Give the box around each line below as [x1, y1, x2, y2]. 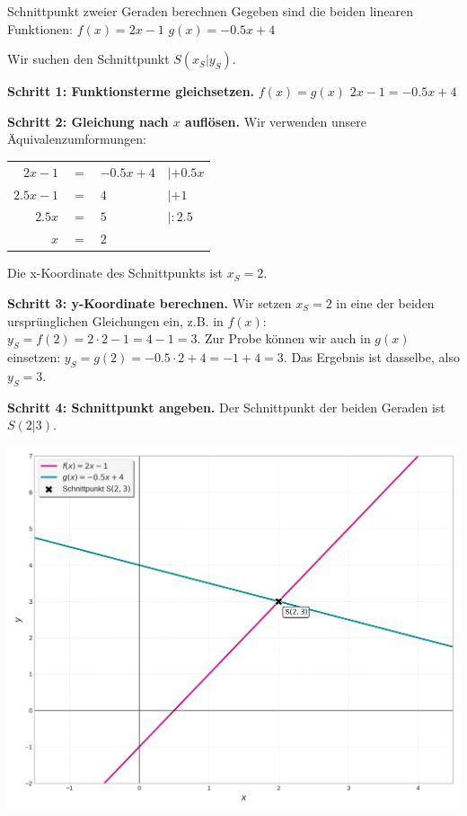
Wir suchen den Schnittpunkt [7, 49, 170, 68]
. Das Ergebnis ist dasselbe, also [283, 347, 460, 366]
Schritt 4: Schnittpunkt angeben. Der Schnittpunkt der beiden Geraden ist [7, 397, 445, 416]
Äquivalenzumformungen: [7, 129, 146, 148]
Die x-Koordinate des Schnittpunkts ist [7, 263, 224, 282]
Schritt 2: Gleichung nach [7, 111, 169, 130]
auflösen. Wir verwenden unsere [185, 111, 366, 130]
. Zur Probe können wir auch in [197, 329, 371, 348]
